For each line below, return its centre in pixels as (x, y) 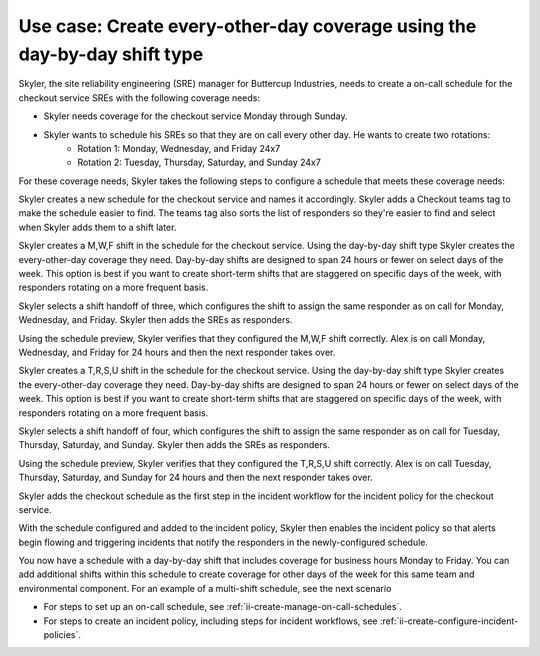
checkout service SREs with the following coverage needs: (139, 97)
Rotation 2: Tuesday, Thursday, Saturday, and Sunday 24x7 (199, 162)
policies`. (62, 635)
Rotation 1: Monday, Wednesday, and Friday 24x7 (179, 148)
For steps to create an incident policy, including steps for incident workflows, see (211, 621)
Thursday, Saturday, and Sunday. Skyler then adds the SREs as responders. (174, 445)
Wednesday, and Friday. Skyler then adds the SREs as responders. (155, 320)
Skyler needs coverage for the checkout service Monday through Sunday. (196, 116)
